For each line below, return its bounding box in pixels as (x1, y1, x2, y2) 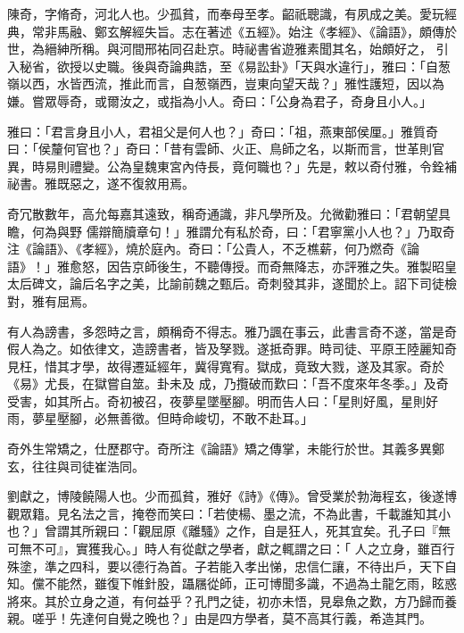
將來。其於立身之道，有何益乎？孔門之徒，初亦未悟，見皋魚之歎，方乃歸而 (7, 591, 444, 610)
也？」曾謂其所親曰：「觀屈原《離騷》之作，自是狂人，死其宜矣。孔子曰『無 (7, 521, 451, 540)
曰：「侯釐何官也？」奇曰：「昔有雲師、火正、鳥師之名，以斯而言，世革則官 (7, 139, 444, 158)
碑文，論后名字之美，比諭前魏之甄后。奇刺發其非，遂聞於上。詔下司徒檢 (31, 274, 457, 293)
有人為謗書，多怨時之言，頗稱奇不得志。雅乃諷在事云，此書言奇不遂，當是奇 (7, 321, 457, 340)
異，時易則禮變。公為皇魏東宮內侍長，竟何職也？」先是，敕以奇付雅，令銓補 (7, 156, 457, 175)
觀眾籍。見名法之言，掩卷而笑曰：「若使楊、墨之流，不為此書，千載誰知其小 (7, 504, 451, 522)
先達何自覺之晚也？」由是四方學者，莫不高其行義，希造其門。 (69, 609, 432, 628)
